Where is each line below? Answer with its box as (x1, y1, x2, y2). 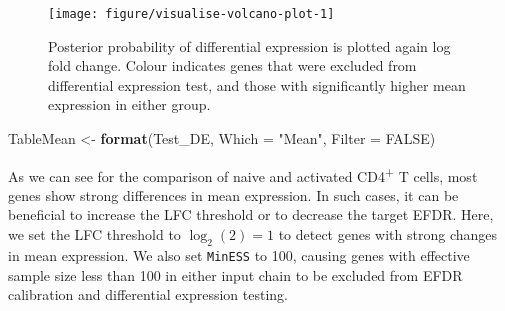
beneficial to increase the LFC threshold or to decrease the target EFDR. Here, (8, 204, 494, 225)
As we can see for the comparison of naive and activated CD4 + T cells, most (8, 162, 478, 186)
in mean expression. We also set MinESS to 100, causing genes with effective (8, 244, 470, 265)
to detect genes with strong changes (278, 224, 498, 245)
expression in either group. (48, 94, 211, 115)
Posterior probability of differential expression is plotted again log (48, 35, 451, 56)
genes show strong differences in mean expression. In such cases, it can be (8, 184, 459, 205)
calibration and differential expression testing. (8, 284, 288, 305)
